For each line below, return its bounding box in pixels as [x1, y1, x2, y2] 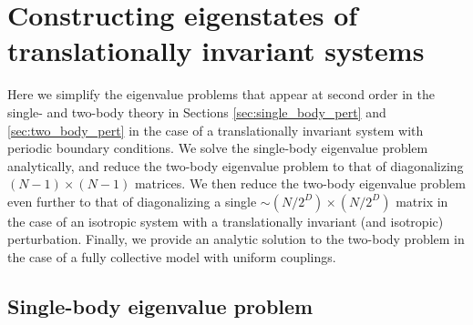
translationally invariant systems [7, 32, 425, 69]
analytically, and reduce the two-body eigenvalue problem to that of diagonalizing [7, 156, 464, 175]
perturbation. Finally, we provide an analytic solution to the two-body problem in [7, 229, 465, 249]
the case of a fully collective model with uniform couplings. [7, 248, 336, 267]
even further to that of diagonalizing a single [7, 191, 257, 210]
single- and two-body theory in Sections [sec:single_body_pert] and [7, 102, 386, 121]
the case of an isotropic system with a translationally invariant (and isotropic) [7, 211, 444, 230]
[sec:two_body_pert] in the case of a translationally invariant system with [7, 120, 424, 139]
